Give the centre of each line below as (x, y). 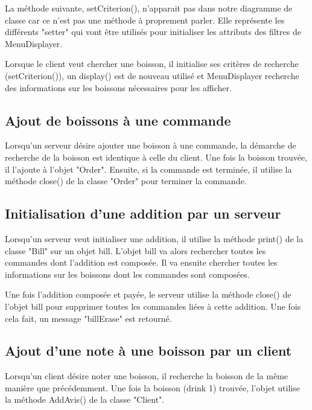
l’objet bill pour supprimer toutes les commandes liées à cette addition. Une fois (153, 306)
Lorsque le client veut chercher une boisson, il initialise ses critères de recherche (152, 64)
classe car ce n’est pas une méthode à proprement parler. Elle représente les (145, 20)
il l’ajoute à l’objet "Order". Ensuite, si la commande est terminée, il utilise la (148, 169)
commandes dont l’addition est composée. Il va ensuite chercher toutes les (141, 262)
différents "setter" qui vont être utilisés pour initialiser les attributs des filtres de (153, 32)
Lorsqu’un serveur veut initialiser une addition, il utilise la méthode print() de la (154, 238)
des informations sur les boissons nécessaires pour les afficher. (118, 87)
